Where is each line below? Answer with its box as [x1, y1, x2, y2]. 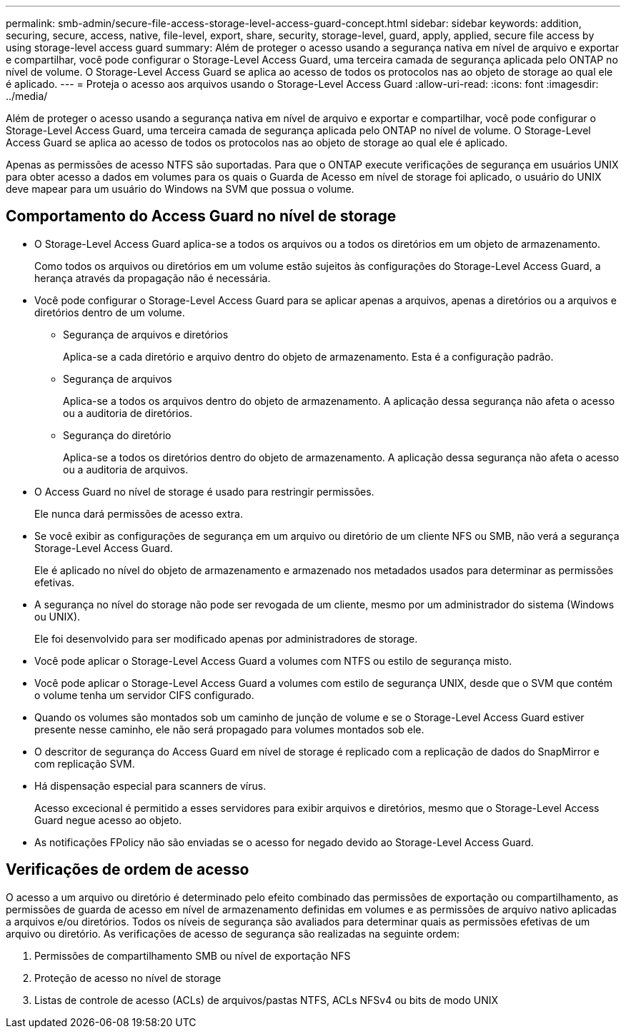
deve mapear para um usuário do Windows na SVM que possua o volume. [6, 183, 354, 195]
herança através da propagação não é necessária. [34, 271, 271, 284]
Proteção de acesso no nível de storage [34, 971, 222, 984]
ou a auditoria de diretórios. [63, 406, 193, 419]
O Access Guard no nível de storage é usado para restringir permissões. [34, 485, 374, 498]
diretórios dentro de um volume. [34, 306, 185, 318]
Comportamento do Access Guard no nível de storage [6, 207, 397, 226]
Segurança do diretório [63, 428, 172, 441]
